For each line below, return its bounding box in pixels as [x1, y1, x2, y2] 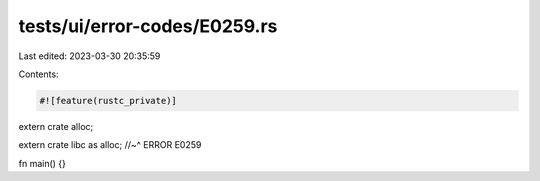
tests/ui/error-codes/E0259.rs [18, 15, 278, 37]
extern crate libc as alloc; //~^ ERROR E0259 [18, 139, 202, 151]
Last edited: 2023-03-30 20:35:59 [18, 50, 161, 62]
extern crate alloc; [18, 120, 94, 132]
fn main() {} [18, 157, 67, 169]
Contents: [18, 68, 59, 80]
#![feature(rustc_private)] [39, 95, 177, 106]
